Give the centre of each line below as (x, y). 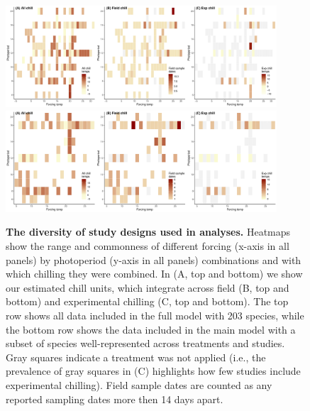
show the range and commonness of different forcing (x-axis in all (148, 245)
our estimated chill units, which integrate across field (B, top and (148, 287)
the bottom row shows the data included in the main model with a (151, 329)
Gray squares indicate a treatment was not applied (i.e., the (136, 357)
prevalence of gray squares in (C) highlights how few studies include (153, 371)
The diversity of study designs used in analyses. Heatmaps (148, 232)
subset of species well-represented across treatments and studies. (145, 343)
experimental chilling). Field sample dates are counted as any (139, 384)
